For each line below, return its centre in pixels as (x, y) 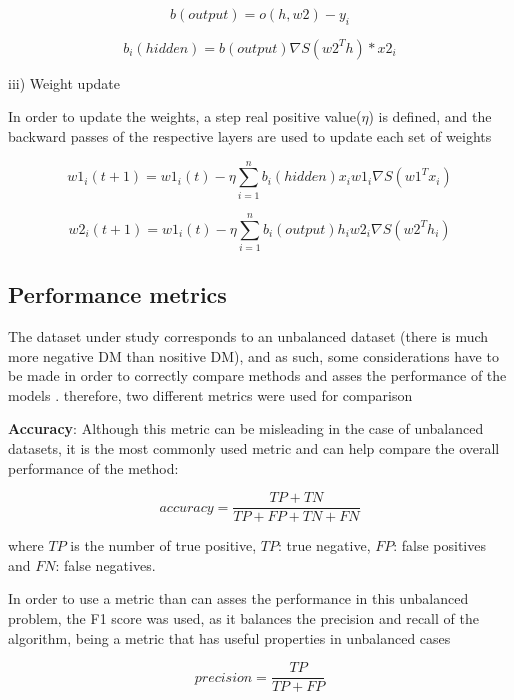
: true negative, (324, 545)
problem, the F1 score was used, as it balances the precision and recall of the (243, 618)
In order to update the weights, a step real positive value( (185, 116)
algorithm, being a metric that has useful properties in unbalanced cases (229, 637)
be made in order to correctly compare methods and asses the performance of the (257, 375)
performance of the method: (93, 467)
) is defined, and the (430, 116)
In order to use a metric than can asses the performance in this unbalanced (238, 598)
